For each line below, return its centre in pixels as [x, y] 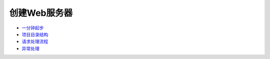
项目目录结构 [35, 34]
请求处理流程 [35, 42]
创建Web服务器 [41, 13]
